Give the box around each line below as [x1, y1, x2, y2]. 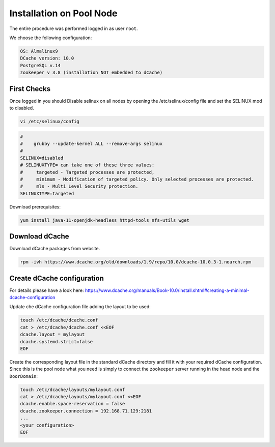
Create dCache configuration [9, 274, 104, 282]
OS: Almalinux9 [20, 48, 58, 54]
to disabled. [9, 105, 34, 111]
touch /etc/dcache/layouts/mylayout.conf [20, 386, 125, 393]
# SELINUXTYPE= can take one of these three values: [20, 162, 155, 168]
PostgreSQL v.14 [20, 63, 61, 68]
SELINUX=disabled [20, 155, 64, 161]
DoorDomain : [9, 373, 38, 379]
